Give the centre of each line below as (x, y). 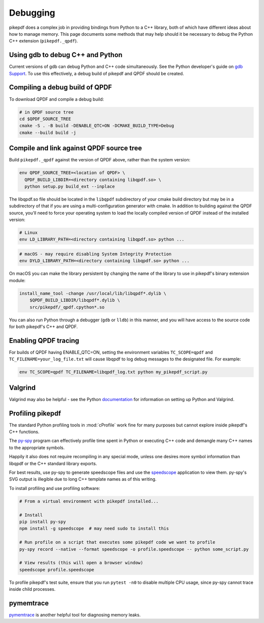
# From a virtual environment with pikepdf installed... (89, 501)
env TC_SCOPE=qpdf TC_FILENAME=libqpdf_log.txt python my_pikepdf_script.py (113, 372)
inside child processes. (32, 589)
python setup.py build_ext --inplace (70, 186)
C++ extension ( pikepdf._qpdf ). (44, 41)
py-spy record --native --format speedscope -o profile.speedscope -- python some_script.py (134, 549)
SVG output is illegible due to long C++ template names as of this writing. (83, 479)
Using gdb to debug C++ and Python (66, 55)
